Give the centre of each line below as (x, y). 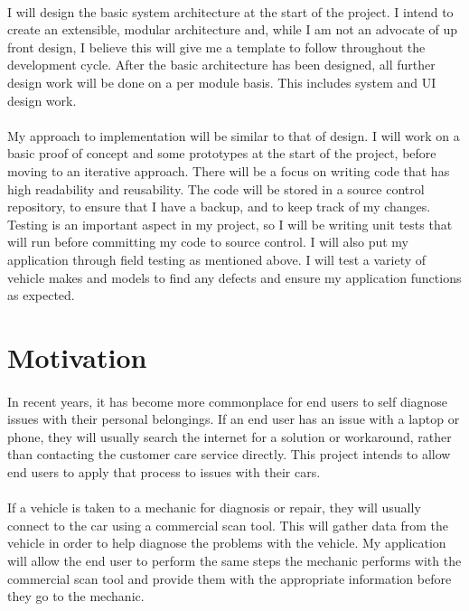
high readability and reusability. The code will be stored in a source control (216, 188)
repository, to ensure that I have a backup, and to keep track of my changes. (219, 207)
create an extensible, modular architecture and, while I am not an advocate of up (233, 29)
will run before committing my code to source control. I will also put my (208, 242)
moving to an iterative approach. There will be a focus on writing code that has (229, 170)
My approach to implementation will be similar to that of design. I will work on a (234, 135)
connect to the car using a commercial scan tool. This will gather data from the (228, 525)
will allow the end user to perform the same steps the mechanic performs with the (234, 560)
